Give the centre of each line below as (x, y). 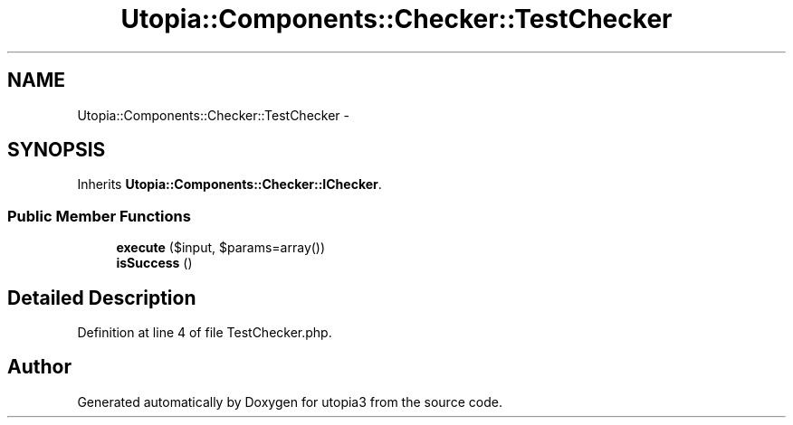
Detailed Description (102, 297)
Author (39, 367)
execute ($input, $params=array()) (221, 248)
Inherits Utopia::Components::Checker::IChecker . (229, 184)
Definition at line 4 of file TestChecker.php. (205, 333)
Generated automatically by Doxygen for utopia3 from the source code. (290, 401)
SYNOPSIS (57, 150)
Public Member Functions (99, 216)
